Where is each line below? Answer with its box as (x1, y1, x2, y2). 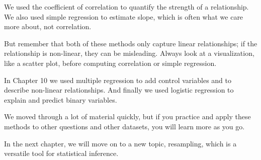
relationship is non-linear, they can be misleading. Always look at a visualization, (4, 48, 254, 58)
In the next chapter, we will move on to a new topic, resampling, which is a (4, 138, 237, 148)
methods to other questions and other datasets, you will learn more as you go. (4, 121, 245, 131)
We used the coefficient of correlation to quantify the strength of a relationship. (4, 2, 249, 12)
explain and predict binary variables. (4, 94, 117, 105)
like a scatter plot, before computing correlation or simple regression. (4, 57, 217, 68)
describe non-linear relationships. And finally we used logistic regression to (4, 85, 234, 95)
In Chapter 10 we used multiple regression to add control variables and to (4, 74, 231, 85)
